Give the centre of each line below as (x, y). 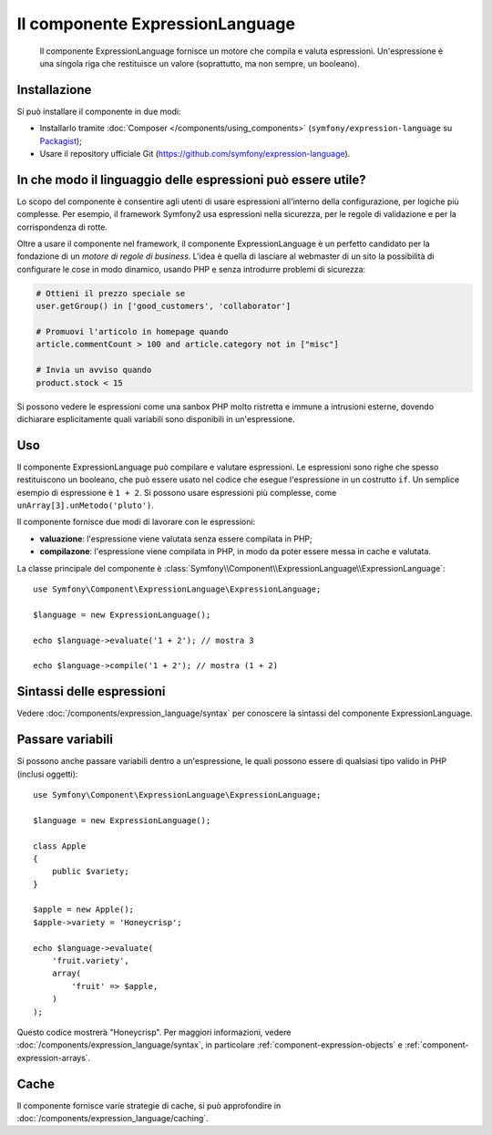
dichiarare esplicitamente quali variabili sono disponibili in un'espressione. (156, 418)
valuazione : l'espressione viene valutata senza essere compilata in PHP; (176, 539)
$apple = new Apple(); (84, 910)
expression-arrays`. (54, 1058)
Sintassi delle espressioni (91, 691)
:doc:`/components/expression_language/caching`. (113, 1119)
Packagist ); (61, 140)
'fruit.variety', (90, 961)
